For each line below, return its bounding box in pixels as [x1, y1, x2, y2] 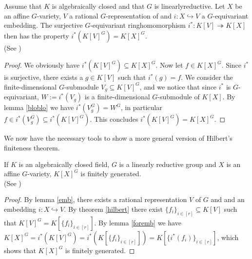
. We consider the [181, 72, 233, 82]
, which [217, 232, 239, 242]
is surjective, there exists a [4, 72, 83, 82]
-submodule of [157, 92, 200, 102]
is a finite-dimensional [84, 92, 150, 102]
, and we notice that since [139, 81, 217, 92]
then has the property [4, 30, 69, 40]
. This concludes [90, 114, 138, 124]
